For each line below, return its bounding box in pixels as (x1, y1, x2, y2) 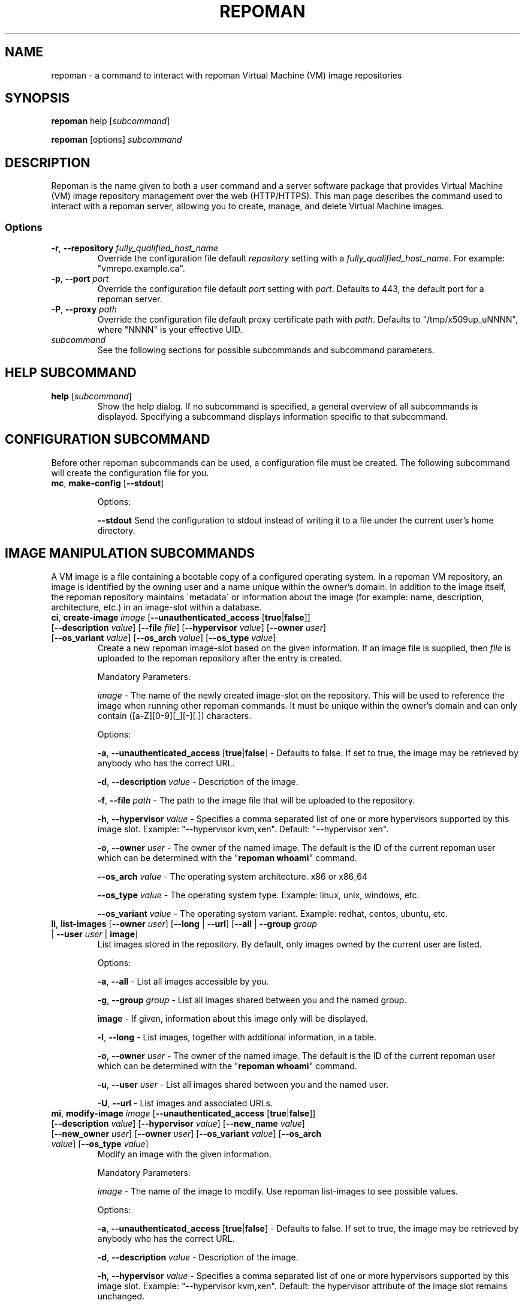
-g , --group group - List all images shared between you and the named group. (97, 994, 407, 1005)
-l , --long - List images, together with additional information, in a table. (97, 1031, 377, 1042)
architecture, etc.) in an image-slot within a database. (51, 601, 262, 612)
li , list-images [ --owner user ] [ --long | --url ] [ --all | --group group (51, 918, 317, 929)
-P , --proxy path (51, 304, 117, 315)
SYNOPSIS (5, 91, 70, 106)
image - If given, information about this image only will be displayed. (97, 1013, 368, 1024)
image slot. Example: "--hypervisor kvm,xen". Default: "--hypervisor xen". (97, 823, 389, 834)
